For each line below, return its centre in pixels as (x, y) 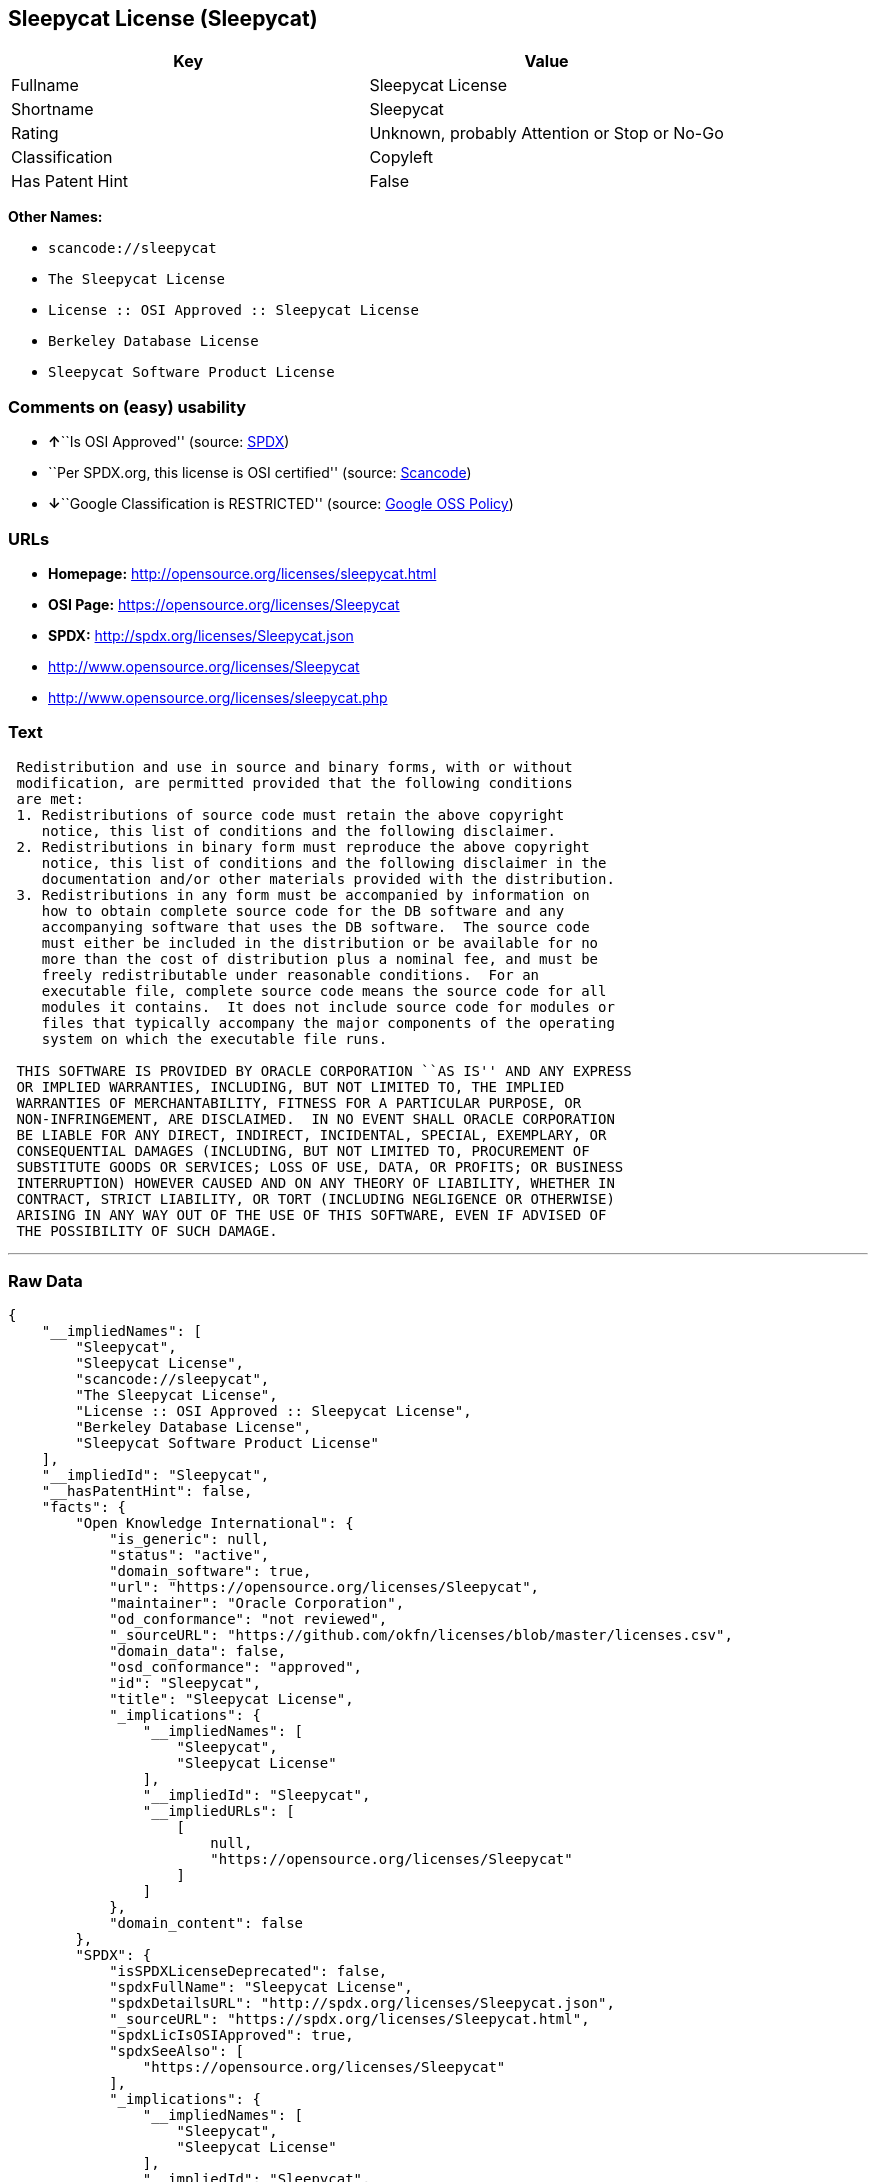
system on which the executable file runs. (214, 1038)
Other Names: (55, 217)
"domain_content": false (206, 1923)
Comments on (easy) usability (127, 406)
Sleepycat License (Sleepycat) (163, 18)
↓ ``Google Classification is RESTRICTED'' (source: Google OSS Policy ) (281, 504)
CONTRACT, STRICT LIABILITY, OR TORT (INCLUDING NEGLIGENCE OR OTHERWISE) (315, 1198)
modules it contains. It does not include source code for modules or (328, 1006)
